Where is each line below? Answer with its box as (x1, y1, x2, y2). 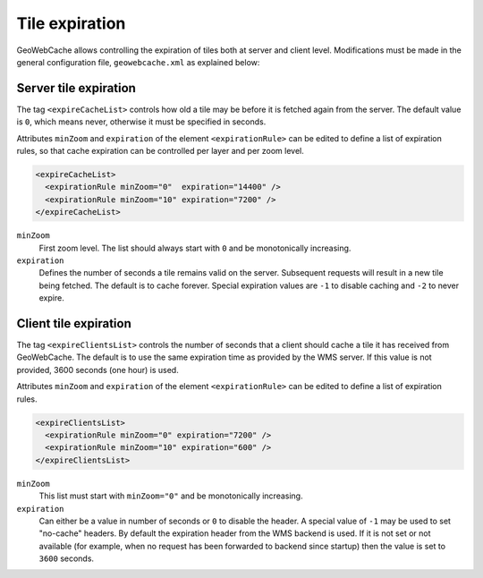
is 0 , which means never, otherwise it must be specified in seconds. (16, 116, 267, 127)
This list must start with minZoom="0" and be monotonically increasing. (38, 490, 303, 501)
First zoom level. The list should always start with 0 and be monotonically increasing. (38, 242, 352, 253)
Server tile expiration (16, 81, 136, 96)
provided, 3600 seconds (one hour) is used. (16, 364, 179, 375)
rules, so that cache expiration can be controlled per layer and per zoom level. (16, 146, 304, 157)
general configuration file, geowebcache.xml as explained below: (16, 56, 260, 67)
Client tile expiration (16, 316, 131, 331)
